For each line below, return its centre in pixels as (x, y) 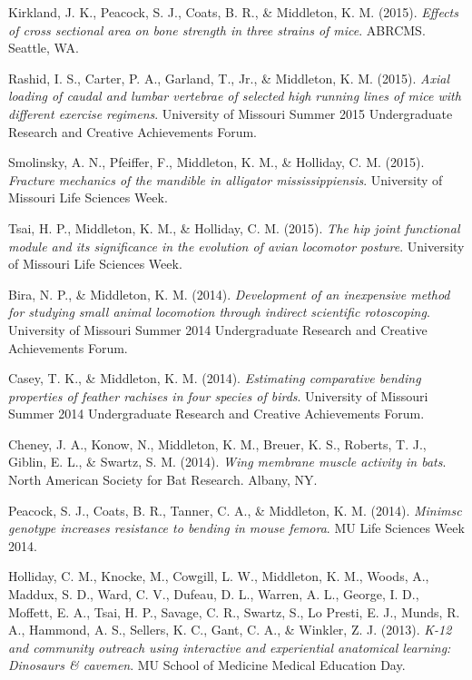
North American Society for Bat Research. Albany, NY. (163, 480)
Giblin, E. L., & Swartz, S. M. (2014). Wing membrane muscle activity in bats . (227, 462)
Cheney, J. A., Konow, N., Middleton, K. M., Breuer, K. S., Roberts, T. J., (217, 443)
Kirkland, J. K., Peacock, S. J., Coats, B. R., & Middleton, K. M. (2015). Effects (233, 12)
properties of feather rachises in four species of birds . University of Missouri (218, 395)
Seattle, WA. (44, 48)
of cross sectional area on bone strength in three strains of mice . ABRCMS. (217, 30)
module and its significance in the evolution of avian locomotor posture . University (236, 246)
